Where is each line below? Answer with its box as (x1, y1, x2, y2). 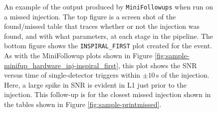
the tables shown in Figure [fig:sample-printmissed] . (4, 99, 162, 110)
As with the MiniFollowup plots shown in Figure (4, 50, 153, 61)
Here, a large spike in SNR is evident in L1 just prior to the (4, 79, 187, 90)
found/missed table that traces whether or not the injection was (4, 21, 200, 31)
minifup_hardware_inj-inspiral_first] (4, 60, 119, 70)
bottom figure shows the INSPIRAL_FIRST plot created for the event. (4, 40, 213, 51)
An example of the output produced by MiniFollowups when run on (4, 1, 214, 11)
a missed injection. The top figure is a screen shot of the (4, 11, 176, 21)
